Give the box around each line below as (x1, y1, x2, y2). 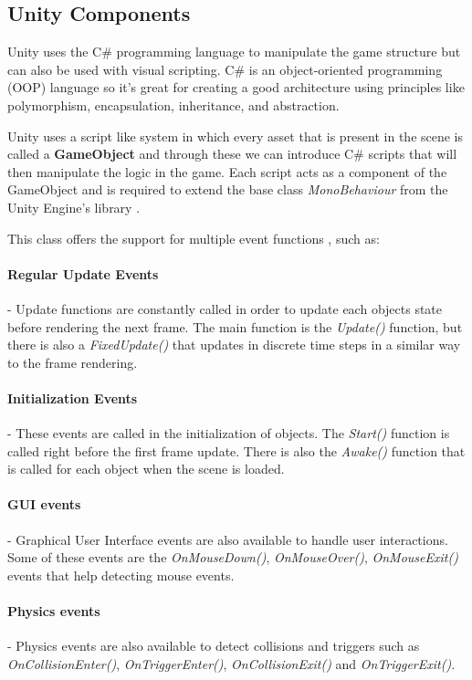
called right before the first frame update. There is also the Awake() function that (7, 441, 466, 460)
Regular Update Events (7, 264, 159, 283)
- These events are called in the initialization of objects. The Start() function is (7, 424, 450, 443)
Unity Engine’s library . (7, 197, 141, 216)
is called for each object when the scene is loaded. (7, 459, 285, 478)
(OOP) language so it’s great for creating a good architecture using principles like (7, 78, 465, 97)
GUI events (7, 495, 81, 514)
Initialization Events (7, 388, 138, 407)
